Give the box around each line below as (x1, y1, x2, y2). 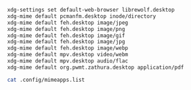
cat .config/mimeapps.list (7, 76, 85, 83)
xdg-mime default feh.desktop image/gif (7, 32, 126, 39)
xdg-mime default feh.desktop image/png (7, 25, 126, 32)
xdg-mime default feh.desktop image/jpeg (7, 19, 129, 26)
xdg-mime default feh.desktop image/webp (7, 45, 129, 52)
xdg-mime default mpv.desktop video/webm (7, 52, 129, 58)
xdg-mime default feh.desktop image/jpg (7, 38, 126, 45)
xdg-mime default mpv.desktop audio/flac (7, 58, 129, 65)
